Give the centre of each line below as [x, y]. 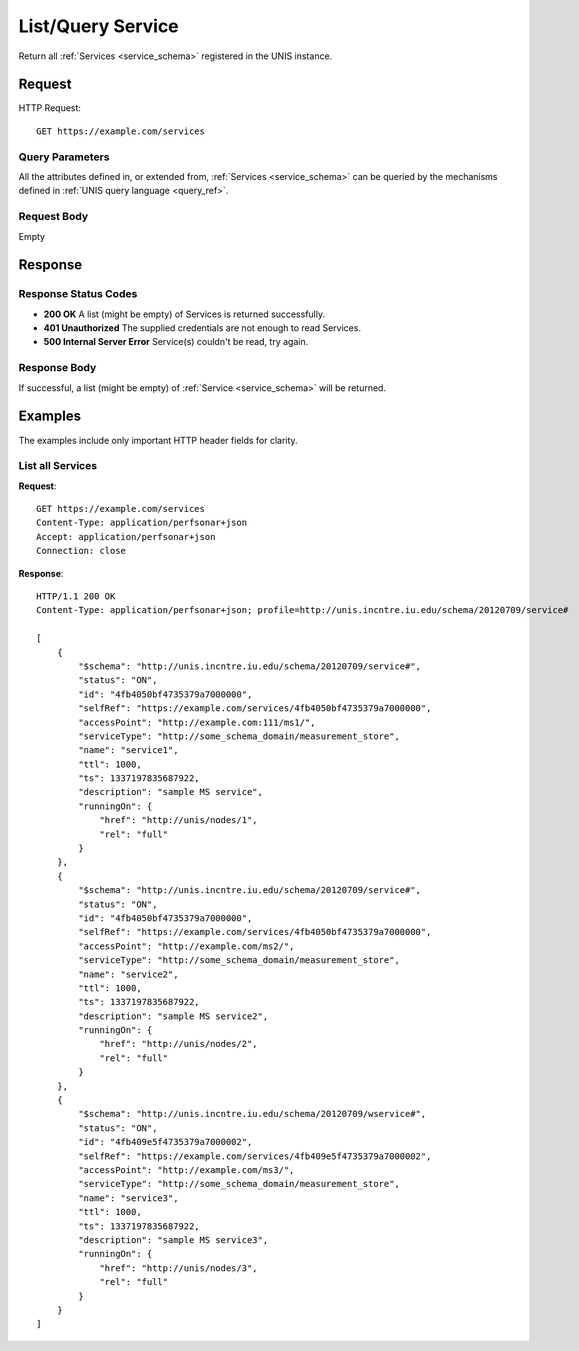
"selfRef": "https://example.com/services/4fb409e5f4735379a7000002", [255, 1156]
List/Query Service [98, 26]
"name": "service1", [128, 750]
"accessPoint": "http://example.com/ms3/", [186, 1170]
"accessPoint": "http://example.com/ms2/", [186, 946]
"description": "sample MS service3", [173, 1239]
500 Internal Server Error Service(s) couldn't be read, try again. [176, 342]
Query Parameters [64, 157]
